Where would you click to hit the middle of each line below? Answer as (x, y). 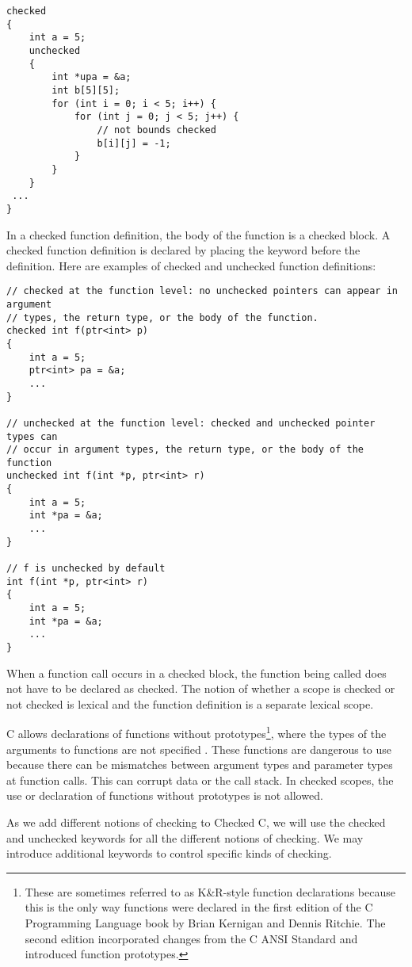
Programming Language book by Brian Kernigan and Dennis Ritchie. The (205, 923)
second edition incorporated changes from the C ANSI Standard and (191, 938)
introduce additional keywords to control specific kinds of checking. (169, 853)
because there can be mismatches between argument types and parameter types (200, 764)
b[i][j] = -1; (134, 143)
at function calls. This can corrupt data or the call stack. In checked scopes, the (200, 780)
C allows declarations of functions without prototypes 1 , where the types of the (196, 732)
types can (32, 436)
